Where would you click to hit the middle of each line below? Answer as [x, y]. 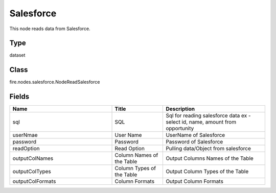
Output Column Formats [194, 181]
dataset [17, 55]
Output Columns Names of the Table [210, 158]
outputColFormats [34, 181]
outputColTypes [32, 172]
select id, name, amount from [201, 122]
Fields [19, 97]
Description [180, 109]
